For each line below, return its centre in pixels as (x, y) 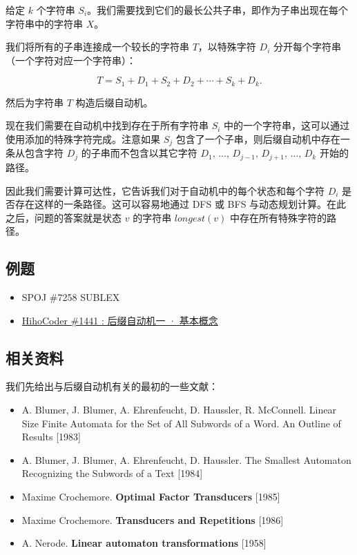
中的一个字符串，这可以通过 (287, 125)
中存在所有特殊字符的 (278, 217)
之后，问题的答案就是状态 (64, 217)
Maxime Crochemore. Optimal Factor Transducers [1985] (151, 497)
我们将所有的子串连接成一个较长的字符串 (97, 47)
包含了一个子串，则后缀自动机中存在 (258, 139)
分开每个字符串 (307, 47)
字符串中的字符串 (44, 23)
